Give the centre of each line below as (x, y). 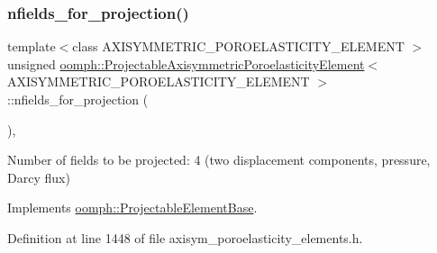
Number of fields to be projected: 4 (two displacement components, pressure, (219, 160)
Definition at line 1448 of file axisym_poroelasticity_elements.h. (185, 237)
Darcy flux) (39, 177)
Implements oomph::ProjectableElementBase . (132, 208)
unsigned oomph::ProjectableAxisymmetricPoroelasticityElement (186, 63)
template (32, 46)
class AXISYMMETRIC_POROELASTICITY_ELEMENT (238, 46)
